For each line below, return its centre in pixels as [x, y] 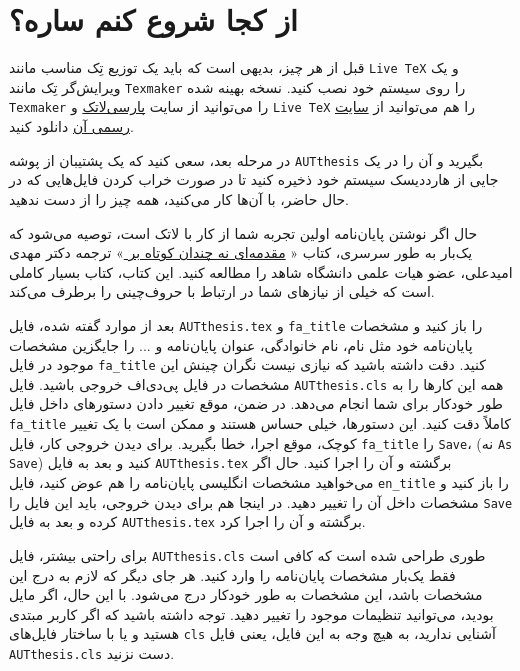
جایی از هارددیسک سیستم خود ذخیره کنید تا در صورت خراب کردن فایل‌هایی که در [254, 179]
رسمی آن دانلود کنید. [71, 126]
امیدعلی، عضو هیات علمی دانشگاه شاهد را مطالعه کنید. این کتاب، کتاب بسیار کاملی [261, 271]
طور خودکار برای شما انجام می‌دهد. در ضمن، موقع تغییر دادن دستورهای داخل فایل [256, 403]
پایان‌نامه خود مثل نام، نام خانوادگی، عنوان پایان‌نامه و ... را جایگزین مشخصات [241, 344]
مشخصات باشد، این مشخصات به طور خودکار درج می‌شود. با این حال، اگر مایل [246, 594]
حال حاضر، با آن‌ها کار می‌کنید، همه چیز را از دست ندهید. [179, 198]
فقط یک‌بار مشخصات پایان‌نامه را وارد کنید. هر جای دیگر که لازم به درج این [232, 574]
